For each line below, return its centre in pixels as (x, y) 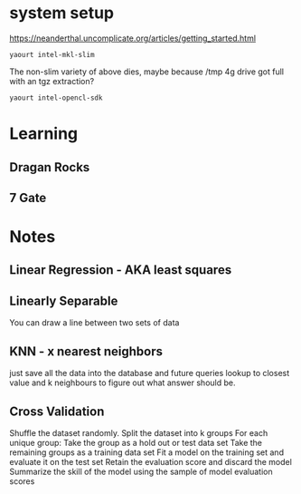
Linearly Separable (64, 300)
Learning (44, 134)
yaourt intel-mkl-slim (52, 54)
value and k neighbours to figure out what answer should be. (122, 383)
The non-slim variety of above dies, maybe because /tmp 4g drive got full (147, 72)
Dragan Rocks (50, 167)
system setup (62, 13)
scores (22, 481)
